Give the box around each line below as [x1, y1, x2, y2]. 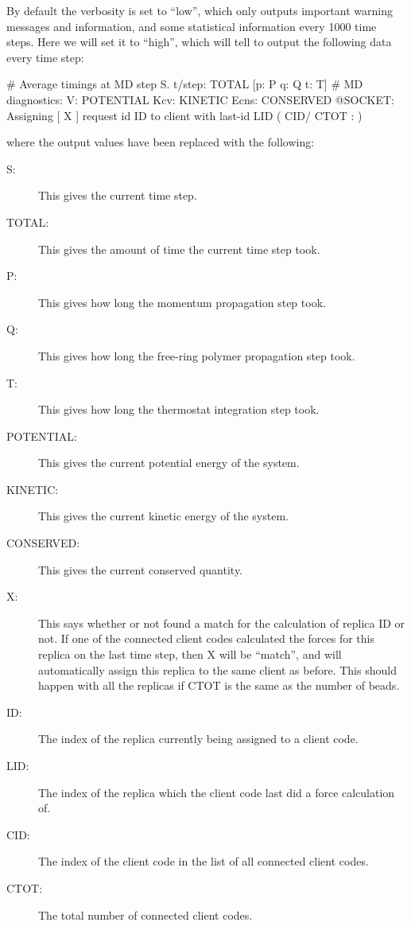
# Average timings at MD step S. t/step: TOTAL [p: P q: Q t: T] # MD [6, 76, 363, 92]
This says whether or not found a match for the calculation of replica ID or [38, 614, 405, 631]
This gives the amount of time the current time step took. [38, 240, 320, 257]
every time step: [6, 49, 84, 65]
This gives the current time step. [38, 187, 197, 204]
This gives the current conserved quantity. [38, 561, 243, 578]
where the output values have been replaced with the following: [6, 134, 315, 150]
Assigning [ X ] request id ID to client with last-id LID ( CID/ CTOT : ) [6, 107, 363, 123]
